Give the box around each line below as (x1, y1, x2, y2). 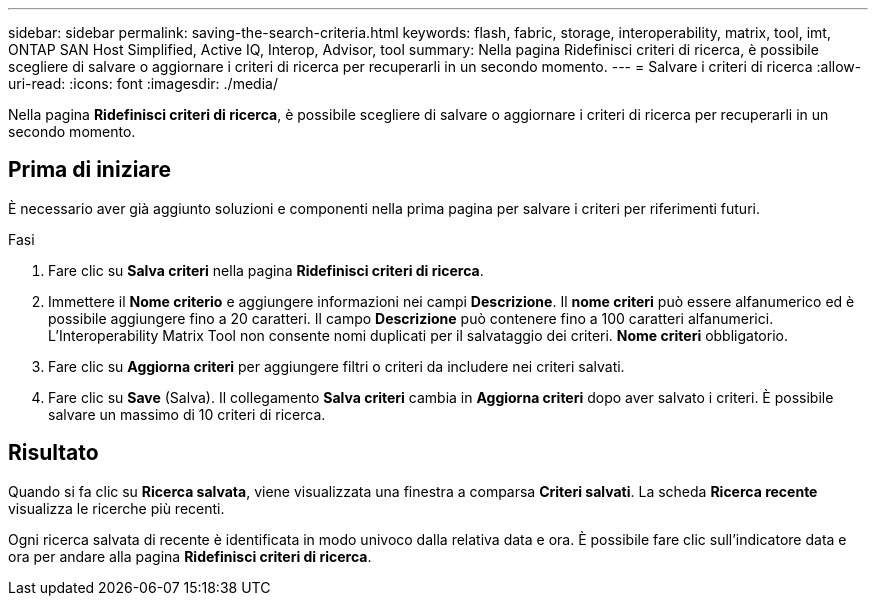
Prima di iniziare (8, 157, 172, 183)
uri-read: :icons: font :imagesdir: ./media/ (8, 75, 278, 92)
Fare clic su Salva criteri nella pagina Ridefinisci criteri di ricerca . (48, 261, 484, 279)
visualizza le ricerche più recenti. (8, 499, 225, 517)
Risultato (8, 440, 99, 466)
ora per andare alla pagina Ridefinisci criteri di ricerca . (8, 547, 372, 565)
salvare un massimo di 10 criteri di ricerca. (48, 405, 326, 423)
